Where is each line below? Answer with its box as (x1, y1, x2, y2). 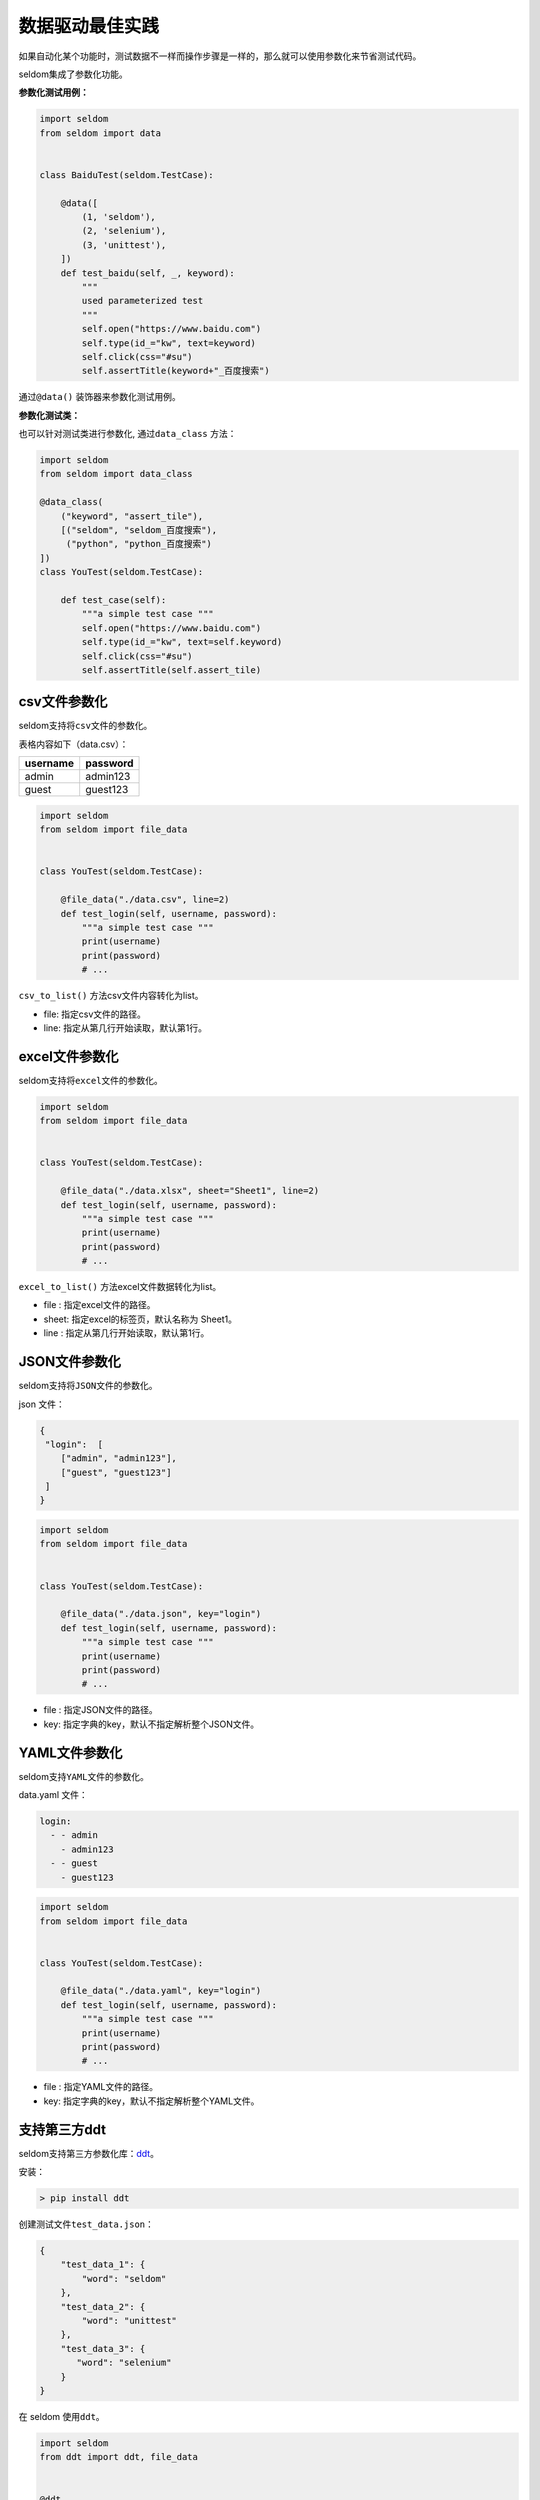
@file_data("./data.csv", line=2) (60, 894, 230, 905)
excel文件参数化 (18, 1048, 119, 1065)
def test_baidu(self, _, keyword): (60, 267, 235, 279)
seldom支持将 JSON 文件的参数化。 (18, 1380, 158, 1392)
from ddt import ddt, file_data (39, 2451, 199, 2463)
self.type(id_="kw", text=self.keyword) (81, 636, 283, 648)
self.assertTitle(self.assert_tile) (81, 664, 262, 675)
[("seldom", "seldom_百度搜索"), (60, 525, 218, 536)
